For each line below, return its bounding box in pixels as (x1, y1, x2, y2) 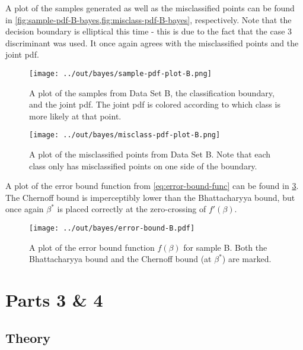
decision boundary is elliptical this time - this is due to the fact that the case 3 (5, 25, 292, 37)
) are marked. (222, 253, 272, 265)
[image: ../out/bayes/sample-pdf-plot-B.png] (29, 69, 212, 78)
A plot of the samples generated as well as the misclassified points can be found (5, 2, 295, 14)
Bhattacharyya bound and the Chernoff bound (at (29, 253, 212, 265)
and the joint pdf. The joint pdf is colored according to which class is (29, 98, 280, 111)
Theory (5, 328, 51, 346)
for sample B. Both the (183, 241, 267, 253)
